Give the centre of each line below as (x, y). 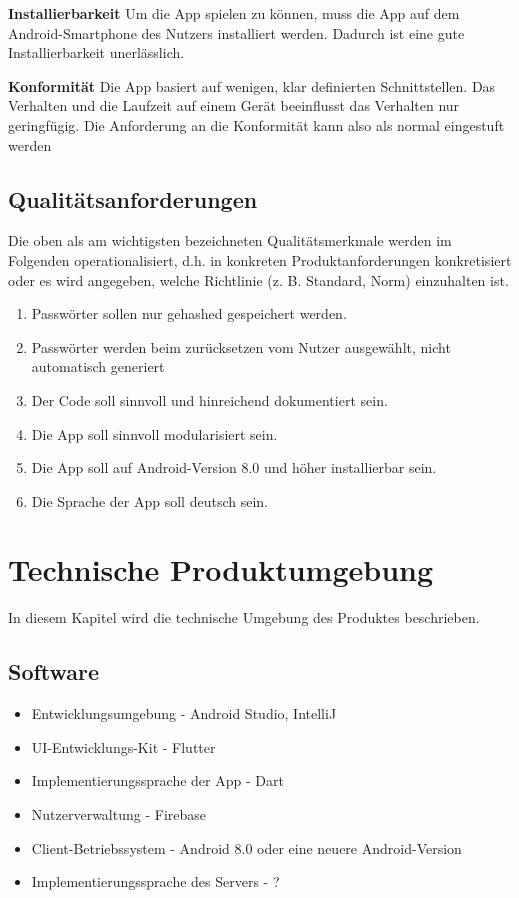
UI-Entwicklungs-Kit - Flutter (123, 746)
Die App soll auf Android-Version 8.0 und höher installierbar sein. (234, 467)
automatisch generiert (98, 366)
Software (54, 671)
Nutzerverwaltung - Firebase (119, 814)
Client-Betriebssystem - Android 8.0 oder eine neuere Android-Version (246, 847)
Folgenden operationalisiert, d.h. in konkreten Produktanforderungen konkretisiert (260, 259)
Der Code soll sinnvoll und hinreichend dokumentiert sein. (209, 399)
